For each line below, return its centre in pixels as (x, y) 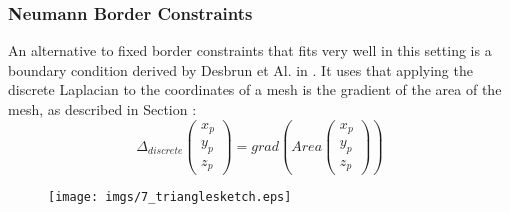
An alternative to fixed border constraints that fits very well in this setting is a (250, 50)
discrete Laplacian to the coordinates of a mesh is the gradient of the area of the (255, 89)
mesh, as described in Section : (102, 109)
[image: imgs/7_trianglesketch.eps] (170, 196)
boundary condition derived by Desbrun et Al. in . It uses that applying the (240, 69)
